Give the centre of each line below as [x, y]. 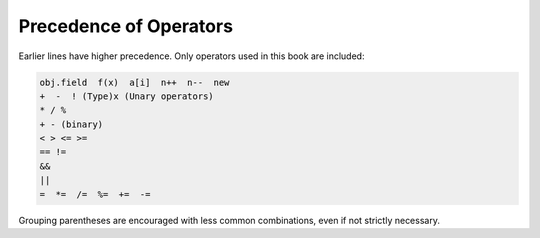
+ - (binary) [71, 124]
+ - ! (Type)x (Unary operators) [126, 96]
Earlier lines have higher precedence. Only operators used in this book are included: [191, 56]
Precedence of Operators [126, 26]
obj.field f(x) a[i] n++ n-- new [134, 82]
